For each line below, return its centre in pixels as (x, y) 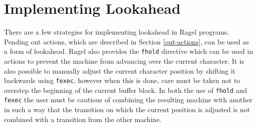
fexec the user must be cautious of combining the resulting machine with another (128, 100)
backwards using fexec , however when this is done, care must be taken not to (122, 80)
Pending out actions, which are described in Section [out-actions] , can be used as (127, 41)
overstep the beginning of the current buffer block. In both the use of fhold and (126, 90)
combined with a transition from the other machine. (83, 119)
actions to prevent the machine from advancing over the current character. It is (124, 61)
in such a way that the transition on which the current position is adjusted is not (127, 109)
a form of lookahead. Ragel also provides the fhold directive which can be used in (128, 51)
